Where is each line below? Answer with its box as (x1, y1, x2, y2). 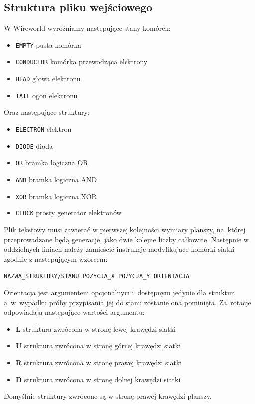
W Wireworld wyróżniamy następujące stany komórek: (4, 23, 171, 33)
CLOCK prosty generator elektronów (15, 207, 122, 218)
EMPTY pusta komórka (15, 39, 81, 50)
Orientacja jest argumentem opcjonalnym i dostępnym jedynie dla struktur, (4, 287, 236, 297)
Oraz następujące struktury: (4, 107, 90, 117)
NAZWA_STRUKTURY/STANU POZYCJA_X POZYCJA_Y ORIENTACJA (4, 273, 190, 280)
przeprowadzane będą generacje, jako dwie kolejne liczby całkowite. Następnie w (4, 234, 249, 244)
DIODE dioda (15, 140, 53, 151)
